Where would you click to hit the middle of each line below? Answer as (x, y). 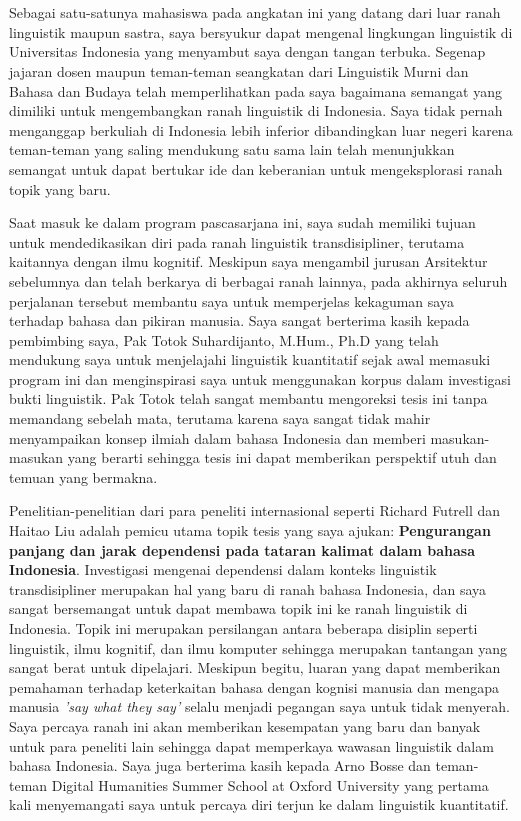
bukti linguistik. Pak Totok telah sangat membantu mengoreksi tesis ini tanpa (248, 398)
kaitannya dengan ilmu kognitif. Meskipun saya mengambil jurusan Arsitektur (248, 261)
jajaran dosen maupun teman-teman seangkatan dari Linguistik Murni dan (239, 70)
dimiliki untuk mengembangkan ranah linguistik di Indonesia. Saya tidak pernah (256, 110)
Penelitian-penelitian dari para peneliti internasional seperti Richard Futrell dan (255, 510)
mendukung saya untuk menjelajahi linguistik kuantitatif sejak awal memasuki (250, 359)
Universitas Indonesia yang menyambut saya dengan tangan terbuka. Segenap (247, 51)
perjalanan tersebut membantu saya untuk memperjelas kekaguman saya (231, 300)
